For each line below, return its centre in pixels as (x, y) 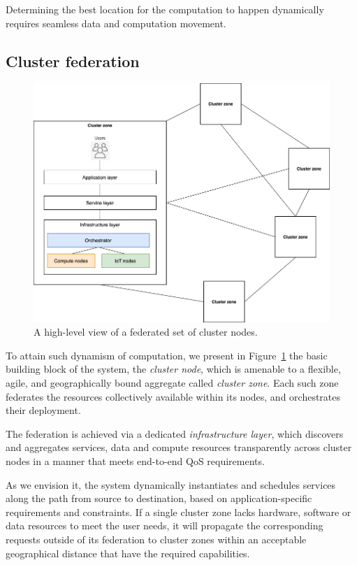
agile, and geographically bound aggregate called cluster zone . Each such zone (172, 382)
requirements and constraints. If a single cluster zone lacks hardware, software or (178, 512)
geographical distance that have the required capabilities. (128, 553)
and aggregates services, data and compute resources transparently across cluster (179, 447)
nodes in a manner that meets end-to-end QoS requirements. (135, 460)
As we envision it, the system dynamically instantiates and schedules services (171, 484)
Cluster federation (73, 60)
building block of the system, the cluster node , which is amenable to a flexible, (173, 369)
